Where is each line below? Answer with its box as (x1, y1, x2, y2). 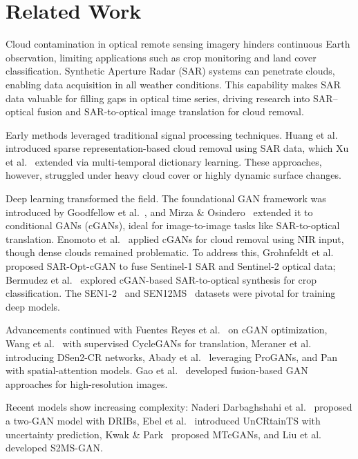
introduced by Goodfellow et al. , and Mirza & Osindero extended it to (6, 204, 313, 219)
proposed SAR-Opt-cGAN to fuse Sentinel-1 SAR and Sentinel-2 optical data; (6, 259, 336, 273)
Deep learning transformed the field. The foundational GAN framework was (6, 191, 326, 206)
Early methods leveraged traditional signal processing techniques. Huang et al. (6, 127, 338, 141)
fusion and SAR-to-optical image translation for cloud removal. (37, 104, 304, 119)
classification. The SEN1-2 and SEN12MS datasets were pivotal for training (6, 286, 336, 300)
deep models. (6, 299, 61, 313)
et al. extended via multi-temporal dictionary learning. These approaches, (6, 154, 322, 168)
